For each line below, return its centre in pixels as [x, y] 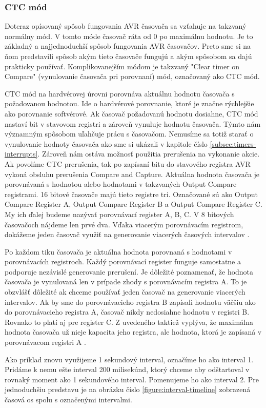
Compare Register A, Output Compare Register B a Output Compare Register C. [134, 204]
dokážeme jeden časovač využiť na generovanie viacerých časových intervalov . [127, 234]
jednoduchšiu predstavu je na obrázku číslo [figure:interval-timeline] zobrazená [128, 389]
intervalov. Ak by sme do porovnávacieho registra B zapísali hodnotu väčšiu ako [130, 302]
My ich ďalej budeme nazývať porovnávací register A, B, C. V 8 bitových [119, 214]
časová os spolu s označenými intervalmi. [68, 399]
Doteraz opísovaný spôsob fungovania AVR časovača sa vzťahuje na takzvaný [126, 26]
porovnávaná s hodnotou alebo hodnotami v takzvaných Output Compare [121, 184]
